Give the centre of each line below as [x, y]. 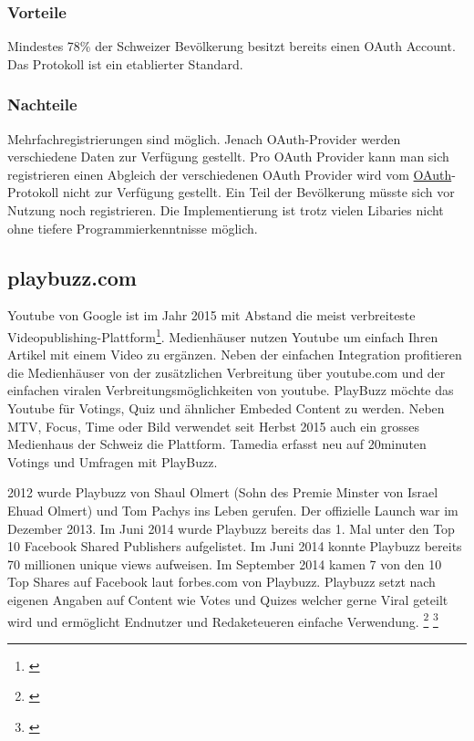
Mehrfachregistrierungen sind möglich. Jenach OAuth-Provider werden [204, 138]
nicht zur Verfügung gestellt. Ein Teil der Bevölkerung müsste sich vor [258, 192]
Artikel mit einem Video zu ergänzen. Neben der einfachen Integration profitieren [235, 355]
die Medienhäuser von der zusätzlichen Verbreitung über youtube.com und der [227, 372]
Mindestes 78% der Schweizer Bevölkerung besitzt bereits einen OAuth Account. [232, 46]
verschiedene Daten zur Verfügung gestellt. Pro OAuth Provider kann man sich [228, 157]
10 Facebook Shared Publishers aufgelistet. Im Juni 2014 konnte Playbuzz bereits [235, 546]
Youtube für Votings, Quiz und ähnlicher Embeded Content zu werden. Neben [226, 408]
